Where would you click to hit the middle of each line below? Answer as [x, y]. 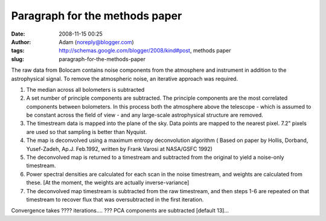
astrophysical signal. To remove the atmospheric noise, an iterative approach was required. [125, 78]
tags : [18, 51]
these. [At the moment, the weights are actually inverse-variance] [108, 183]
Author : [21, 42]
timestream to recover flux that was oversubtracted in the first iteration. [115, 199]
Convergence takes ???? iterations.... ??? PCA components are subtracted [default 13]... [120, 211]
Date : [18, 34]
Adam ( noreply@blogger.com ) [96, 42]
